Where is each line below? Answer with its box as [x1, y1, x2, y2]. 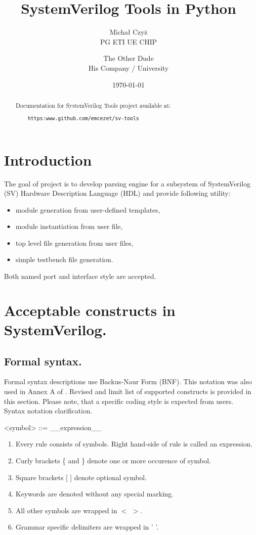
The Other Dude [103, 53, 154, 63]
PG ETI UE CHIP [100, 36, 157, 46]
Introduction [4, 149, 92, 170]
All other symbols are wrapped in [15, 505, 118, 515]
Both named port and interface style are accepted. [4, 271, 156, 281]
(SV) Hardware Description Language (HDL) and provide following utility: [4, 188, 231, 198]
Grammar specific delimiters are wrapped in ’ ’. [15, 522, 159, 532]
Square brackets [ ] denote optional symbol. [15, 472, 147, 482]
